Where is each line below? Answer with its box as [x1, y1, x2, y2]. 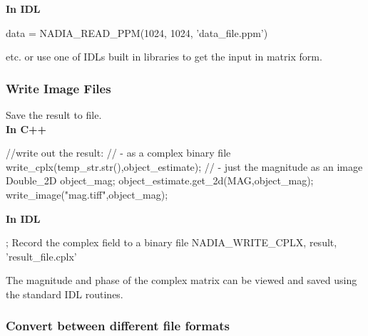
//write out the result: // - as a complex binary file [6, 145, 231, 160]
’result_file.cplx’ [6, 248, 77, 263]
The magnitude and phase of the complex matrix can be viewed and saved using [6, 273, 357, 288]
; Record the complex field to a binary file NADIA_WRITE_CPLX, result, [6, 235, 337, 250]
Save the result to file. [6, 107, 102, 122]
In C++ [6, 121, 47, 136]
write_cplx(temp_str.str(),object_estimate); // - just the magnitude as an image [6, 159, 363, 174]
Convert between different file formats [6, 317, 230, 335]
